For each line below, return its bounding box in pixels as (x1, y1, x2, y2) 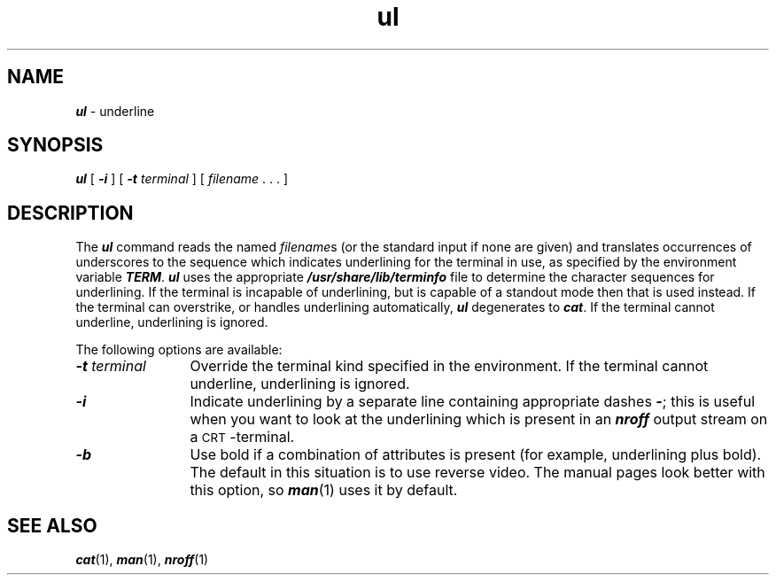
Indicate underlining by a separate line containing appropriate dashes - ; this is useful (190, 392, 755, 411)
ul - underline (75, 103, 155, 119)
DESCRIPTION (7, 201, 134, 224)
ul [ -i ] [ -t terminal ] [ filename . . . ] (75, 171, 289, 187)
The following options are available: (75, 342, 283, 358)
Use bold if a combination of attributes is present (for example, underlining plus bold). (190, 446, 762, 464)
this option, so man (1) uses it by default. (190, 481, 458, 500)
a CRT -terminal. (190, 428, 295, 446)
